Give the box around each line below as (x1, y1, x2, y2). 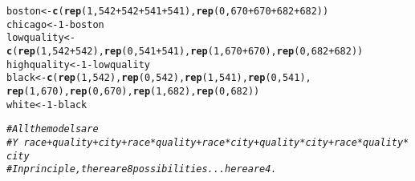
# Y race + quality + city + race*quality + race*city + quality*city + (6, 136, 335, 148)
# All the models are (6, 123, 99, 135)
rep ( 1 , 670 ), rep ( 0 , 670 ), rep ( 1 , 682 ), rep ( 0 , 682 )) (6, 85, 260, 97)
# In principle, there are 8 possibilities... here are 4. (6, 163, 277, 175)
